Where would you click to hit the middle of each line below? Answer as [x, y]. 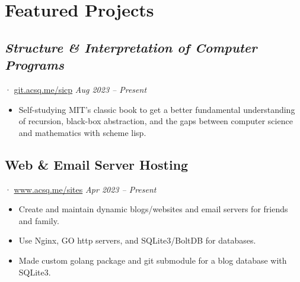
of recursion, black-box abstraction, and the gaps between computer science [156, 121]
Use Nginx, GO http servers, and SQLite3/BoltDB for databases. [137, 240]
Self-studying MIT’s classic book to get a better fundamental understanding [157, 109]
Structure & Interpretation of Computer [131, 47]
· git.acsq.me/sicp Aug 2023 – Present [76, 89]
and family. [39, 220]
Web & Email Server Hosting [97, 164]
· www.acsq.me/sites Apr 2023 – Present [81, 189]
